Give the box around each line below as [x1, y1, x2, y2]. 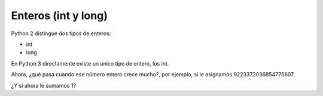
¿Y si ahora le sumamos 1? [11, 82, 77, 89]
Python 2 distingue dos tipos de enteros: [11, 30, 111, 37]
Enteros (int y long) [11, 9, 108, 22]
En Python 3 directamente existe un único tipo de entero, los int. [11, 60, 169, 67]
